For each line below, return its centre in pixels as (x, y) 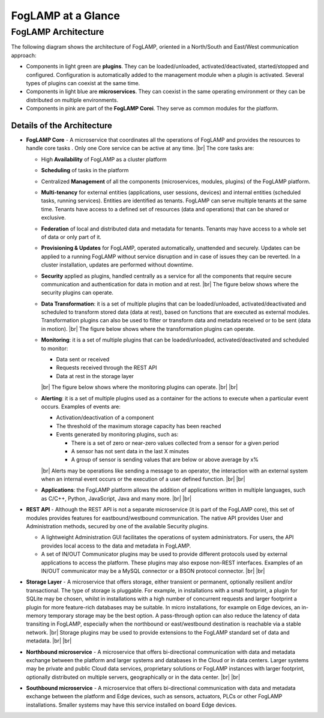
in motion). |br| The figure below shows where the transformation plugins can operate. (148, 329)
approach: (24, 55)
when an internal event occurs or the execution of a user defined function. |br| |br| (143, 479)
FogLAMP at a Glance (65, 16)
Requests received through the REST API (106, 368)
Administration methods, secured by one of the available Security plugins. (118, 526)
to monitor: (55, 348)
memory (37, 615)
